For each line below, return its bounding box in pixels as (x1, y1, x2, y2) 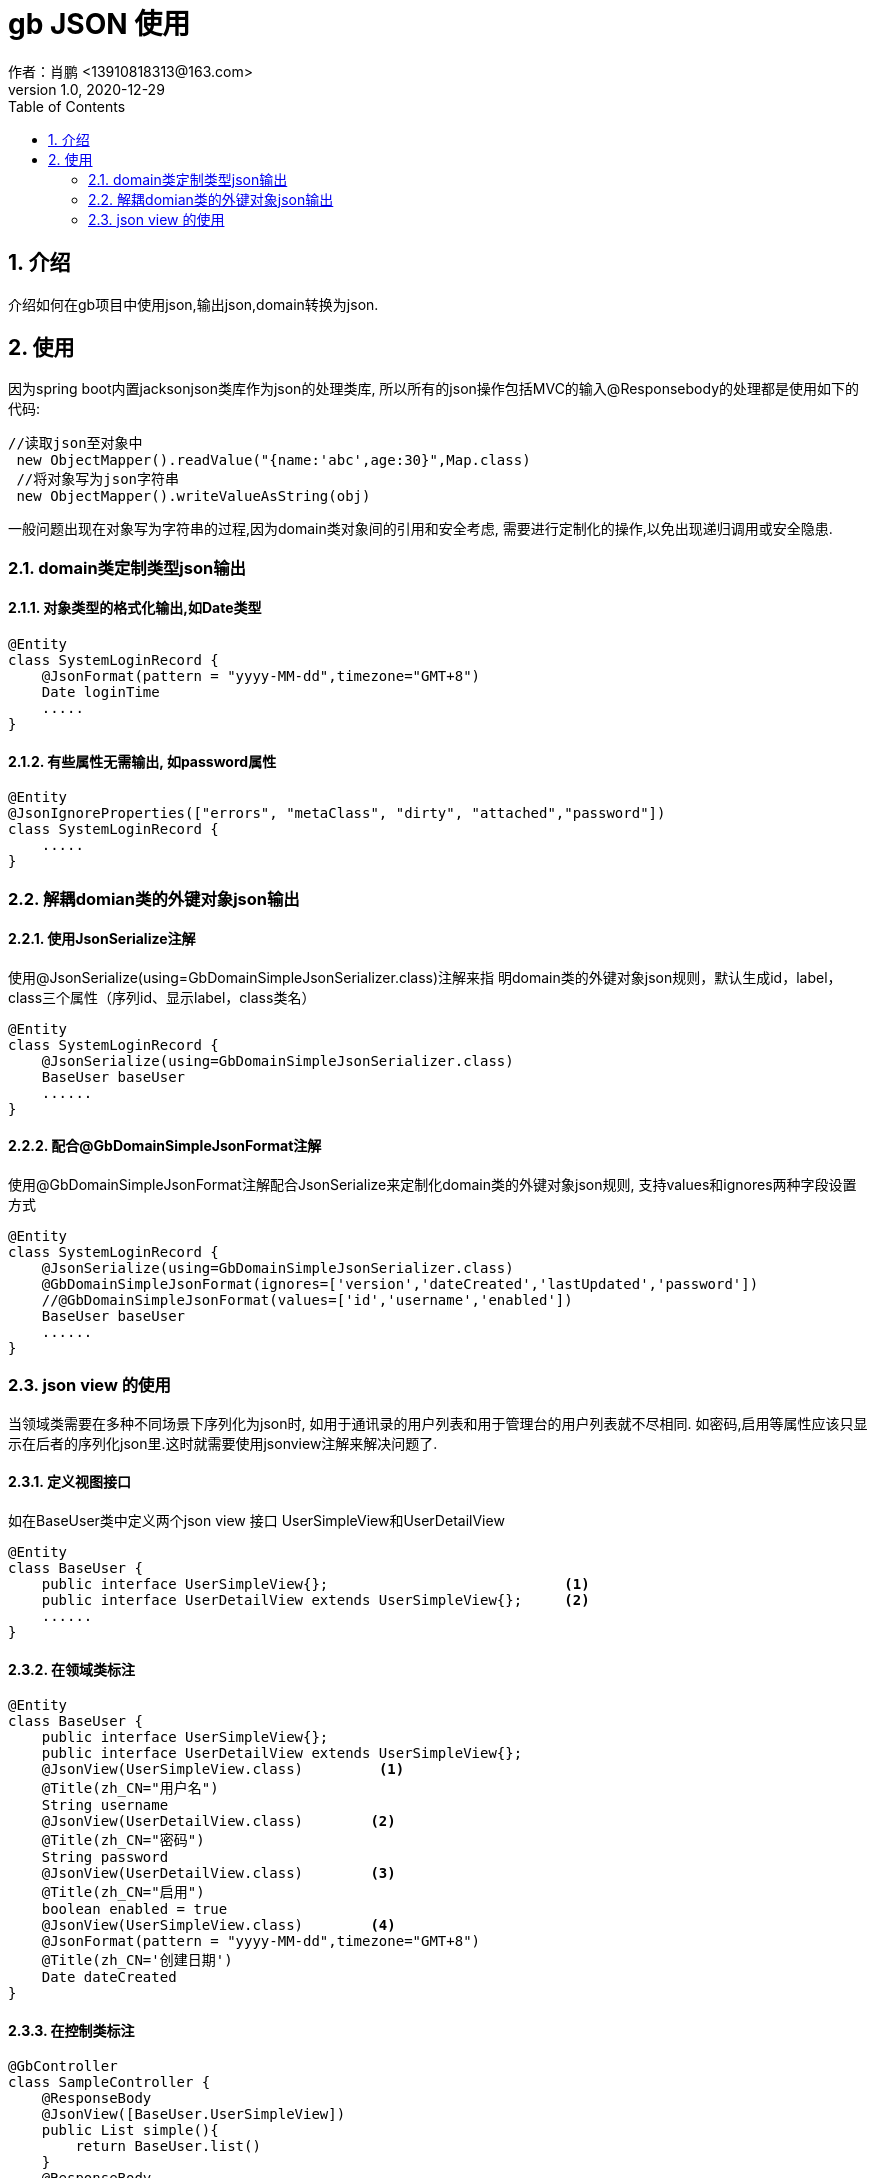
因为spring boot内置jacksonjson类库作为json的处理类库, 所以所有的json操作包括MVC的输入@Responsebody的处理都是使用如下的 (8, 380, 859, 398)
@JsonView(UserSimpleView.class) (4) (41, 1917, 396, 1934)
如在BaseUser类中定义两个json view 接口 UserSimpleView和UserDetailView (8, 1512, 505, 1530)
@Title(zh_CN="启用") (41, 1884, 205, 1901)
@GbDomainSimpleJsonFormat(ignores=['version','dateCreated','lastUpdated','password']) (41, 1276, 759, 1293)
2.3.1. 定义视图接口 (8, 1473, 131, 1491)
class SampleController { (8, 2074, 211, 2091)
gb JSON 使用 (8, 7, 191, 41)
